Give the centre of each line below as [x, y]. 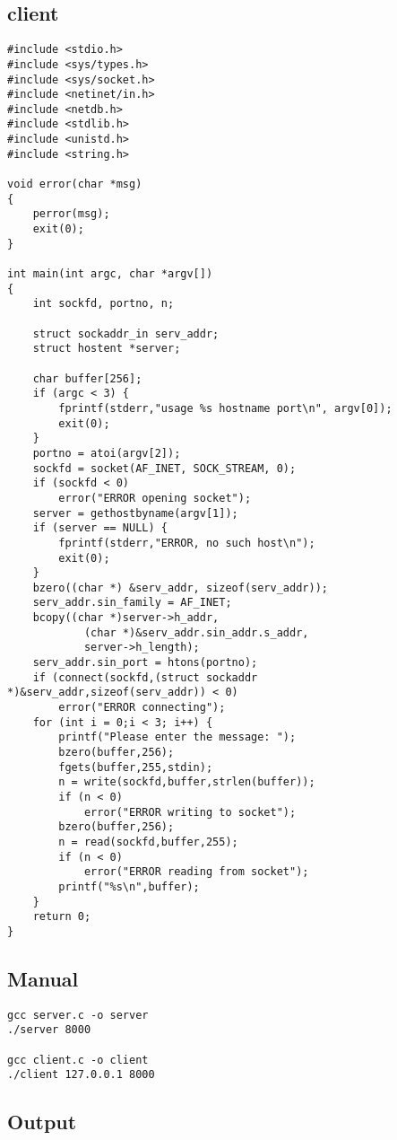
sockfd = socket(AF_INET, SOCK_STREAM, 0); [164, 468]
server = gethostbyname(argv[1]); [135, 513]
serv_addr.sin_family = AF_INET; [132, 603]
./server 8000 [49, 1030]
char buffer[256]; [87, 378]
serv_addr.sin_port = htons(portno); [145, 663]
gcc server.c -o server [78, 1015]
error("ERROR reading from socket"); [196, 872]
